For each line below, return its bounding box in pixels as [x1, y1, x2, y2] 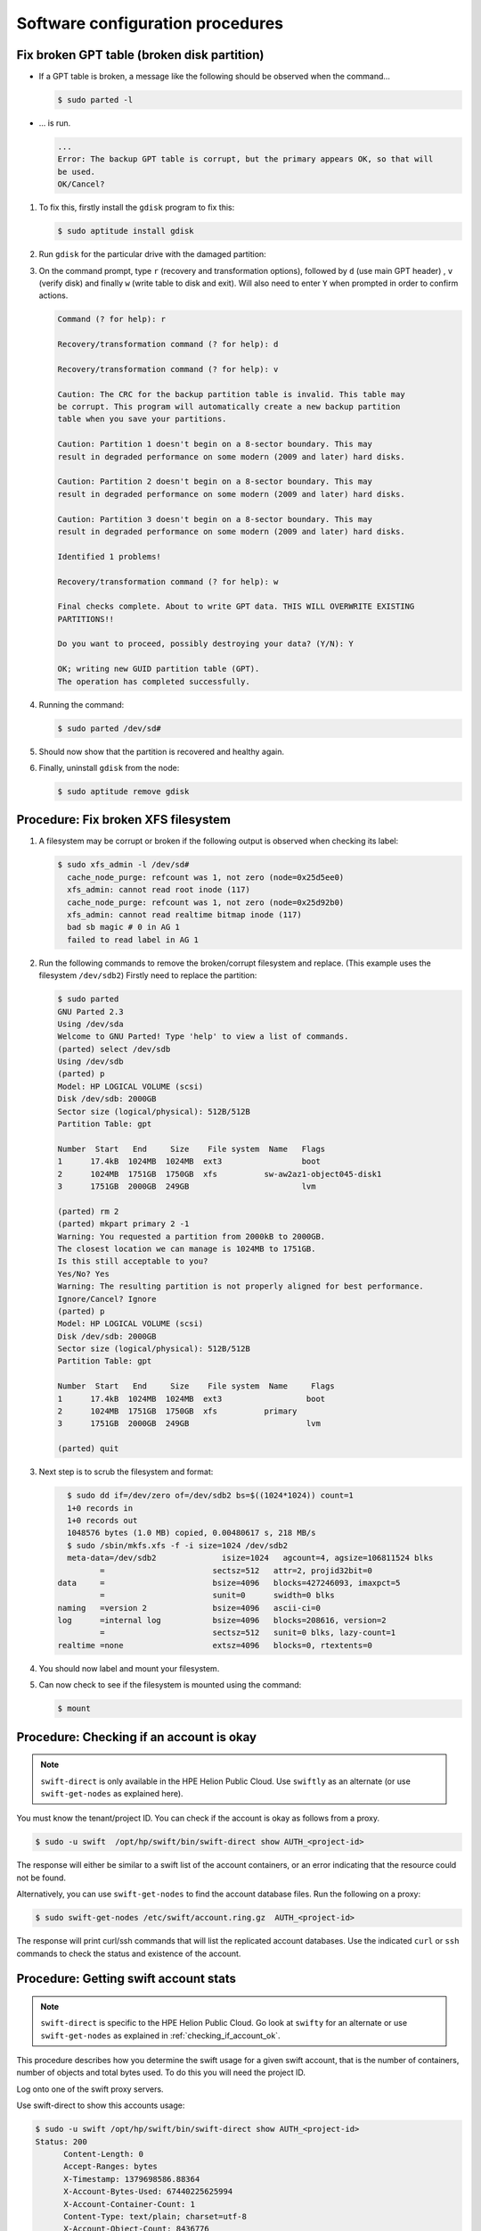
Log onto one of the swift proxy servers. [16, 2084, 164, 2094]
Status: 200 [35, 2136, 88, 2146]
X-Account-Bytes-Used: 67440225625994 [63, 2186, 233, 2197]
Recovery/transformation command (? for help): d [57, 339, 279, 350]
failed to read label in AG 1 [67, 934, 200, 945]
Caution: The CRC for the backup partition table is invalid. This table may [57, 389, 405, 399]
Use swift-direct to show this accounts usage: [16, 2100, 185, 2111]
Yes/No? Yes [57, 1268, 110, 1279]
